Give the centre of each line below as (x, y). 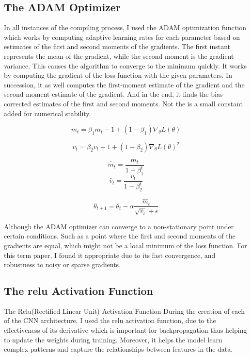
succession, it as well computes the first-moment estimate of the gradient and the (124, 84)
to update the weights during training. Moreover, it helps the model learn (113, 339)
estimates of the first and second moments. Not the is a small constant (138, 103)
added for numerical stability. (47, 113)
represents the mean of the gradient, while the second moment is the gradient (119, 56)
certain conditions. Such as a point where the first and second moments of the (120, 236)
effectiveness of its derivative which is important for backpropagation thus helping (125, 330)
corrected (18, 103)
